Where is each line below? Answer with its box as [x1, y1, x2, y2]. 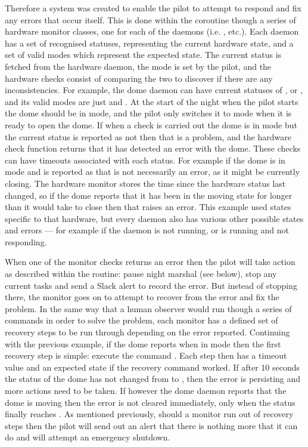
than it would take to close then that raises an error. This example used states [5, 201, 291, 213]
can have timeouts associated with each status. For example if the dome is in [5, 153, 285, 166]
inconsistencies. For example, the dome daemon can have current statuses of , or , [5, 84, 303, 96]
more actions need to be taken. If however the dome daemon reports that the [5, 384, 287, 396]
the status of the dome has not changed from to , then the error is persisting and [5, 372, 301, 385]
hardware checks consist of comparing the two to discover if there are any [5, 72, 273, 84]
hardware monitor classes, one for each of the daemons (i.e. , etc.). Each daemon [5, 25, 299, 38]
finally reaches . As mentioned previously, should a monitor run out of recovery [5, 408, 294, 420]
